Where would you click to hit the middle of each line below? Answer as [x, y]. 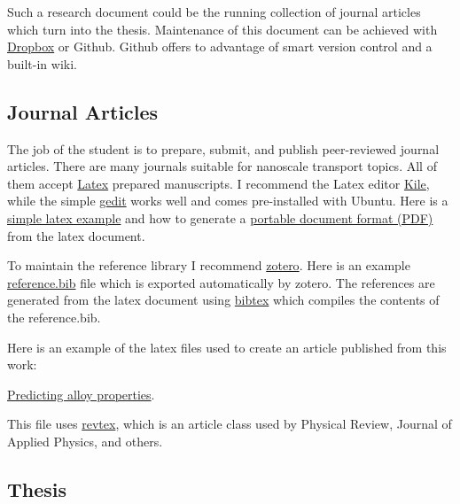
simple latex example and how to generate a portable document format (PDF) [220, 217]
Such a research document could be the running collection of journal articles [214, 12]
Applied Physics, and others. [85, 441]
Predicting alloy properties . [81, 394]
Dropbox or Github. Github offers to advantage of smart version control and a [220, 47]
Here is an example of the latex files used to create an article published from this [227, 347]
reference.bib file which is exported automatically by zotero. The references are [221, 282]
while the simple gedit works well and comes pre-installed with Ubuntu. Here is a [228, 201]
